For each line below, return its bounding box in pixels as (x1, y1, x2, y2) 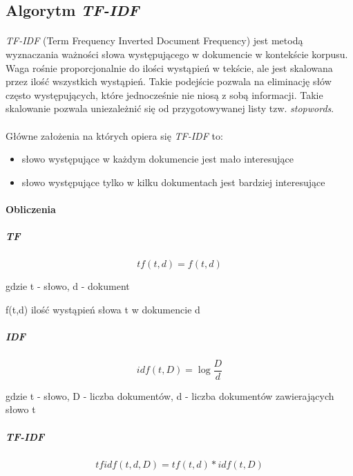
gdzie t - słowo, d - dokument (6, 279, 130, 293)
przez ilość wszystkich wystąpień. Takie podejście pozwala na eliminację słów (6, 74, 332, 89)
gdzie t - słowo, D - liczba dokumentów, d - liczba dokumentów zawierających (6, 388, 334, 403)
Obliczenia (6, 201, 56, 216)
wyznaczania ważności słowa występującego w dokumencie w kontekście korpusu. (6, 46, 348, 61)
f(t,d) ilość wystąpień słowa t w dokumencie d (6, 302, 200, 316)
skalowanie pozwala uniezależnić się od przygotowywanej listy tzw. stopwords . (6, 101, 334, 116)
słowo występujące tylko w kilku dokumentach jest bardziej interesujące (21, 174, 325, 189)
